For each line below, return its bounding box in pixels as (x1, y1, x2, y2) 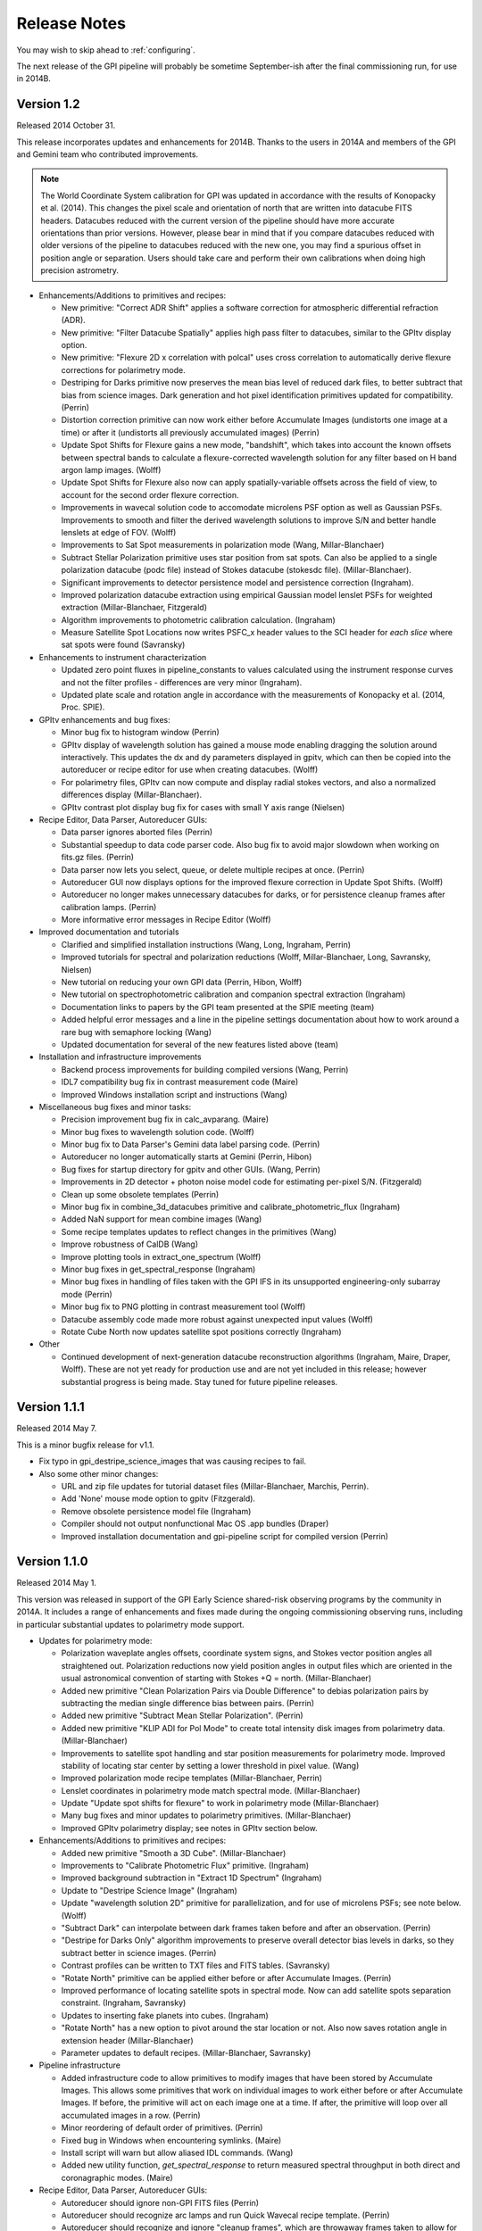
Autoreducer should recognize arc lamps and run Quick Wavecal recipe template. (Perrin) (61, 2210, 390, 2220)
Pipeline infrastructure (38, 2060, 120, 2070)
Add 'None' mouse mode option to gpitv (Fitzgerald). (61, 1493, 256, 1504)
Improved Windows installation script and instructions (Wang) (61, 1089, 287, 1099)
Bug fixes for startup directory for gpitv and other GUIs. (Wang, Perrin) (61, 1164, 321, 1174)
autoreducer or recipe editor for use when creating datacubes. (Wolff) (61, 764, 319, 775)
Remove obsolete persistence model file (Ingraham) (61, 1505, 252, 1516)
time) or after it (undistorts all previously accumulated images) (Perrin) (61, 427, 320, 437)
